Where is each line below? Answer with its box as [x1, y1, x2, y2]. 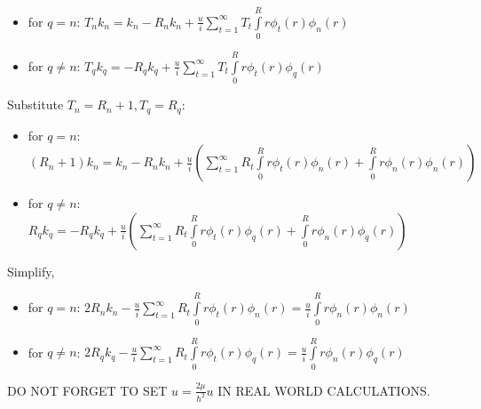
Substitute [7, 95, 64, 114]
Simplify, [7, 261, 55, 280]
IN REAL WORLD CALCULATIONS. [217, 381, 430, 399]
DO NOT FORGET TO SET [7, 381, 168, 399]
